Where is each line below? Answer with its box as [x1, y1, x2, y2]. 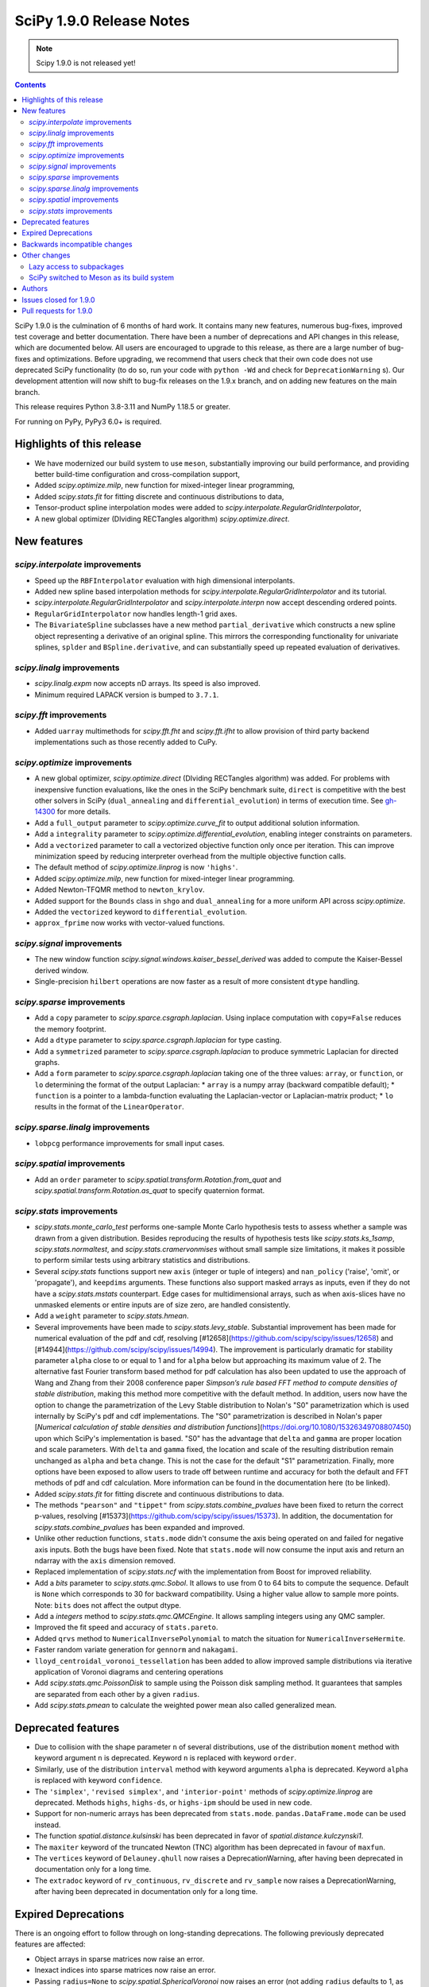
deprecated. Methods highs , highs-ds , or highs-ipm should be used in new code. [34, 1797, 313, 1807]
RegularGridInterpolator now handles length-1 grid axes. [34, 609, 238, 618]
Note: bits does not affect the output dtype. [34, 1600, 182, 1609]
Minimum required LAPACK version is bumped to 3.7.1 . [34, 690, 219, 699]
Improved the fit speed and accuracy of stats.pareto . [34, 1622, 218, 1633]
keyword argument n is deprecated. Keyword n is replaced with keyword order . [34, 1753, 297, 1763]
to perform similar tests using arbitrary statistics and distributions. [34, 1256, 250, 1265]
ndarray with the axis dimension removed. [34, 1556, 176, 1566]
